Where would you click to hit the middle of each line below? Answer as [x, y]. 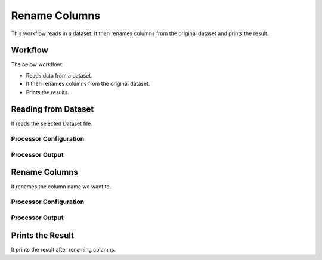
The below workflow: [37, 64]
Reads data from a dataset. [59, 75]
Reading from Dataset [52, 109]
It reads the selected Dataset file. [52, 123]
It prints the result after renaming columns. [64, 249]
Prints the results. [48, 92]
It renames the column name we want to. [61, 186]
